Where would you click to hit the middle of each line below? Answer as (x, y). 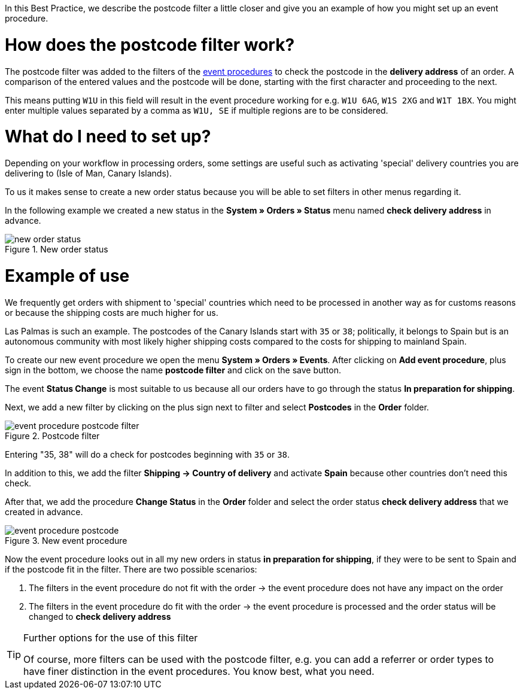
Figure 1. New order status (57, 249)
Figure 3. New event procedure (66, 540)
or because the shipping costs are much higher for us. (112, 312)
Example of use (67, 276)
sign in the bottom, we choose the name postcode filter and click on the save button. (173, 370)
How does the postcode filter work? (150, 45)
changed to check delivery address (100, 616)
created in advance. (44, 512)
